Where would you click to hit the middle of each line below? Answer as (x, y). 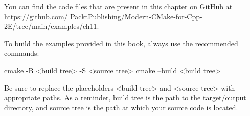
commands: (22, 53)
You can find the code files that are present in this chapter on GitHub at (118, 6)
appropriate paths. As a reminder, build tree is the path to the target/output (125, 97)
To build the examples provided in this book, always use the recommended (121, 43)
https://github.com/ (36, 16)
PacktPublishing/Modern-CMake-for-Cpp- (136, 16)
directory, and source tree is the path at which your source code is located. (121, 107)
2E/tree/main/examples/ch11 (51, 26)
